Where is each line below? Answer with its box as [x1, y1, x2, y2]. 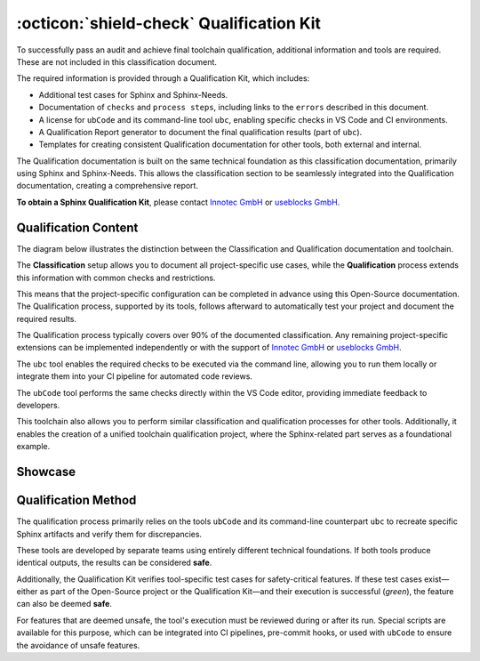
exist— [423, 574, 450, 584]
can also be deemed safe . [16, 599, 113, 609]
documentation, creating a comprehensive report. [16, 181, 199, 191]
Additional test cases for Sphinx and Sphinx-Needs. [38, 89, 228, 100]
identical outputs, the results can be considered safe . [16, 557, 212, 568]
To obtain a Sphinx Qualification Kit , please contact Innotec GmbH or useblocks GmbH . [16, 197, 340, 207]
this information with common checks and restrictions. [16, 272, 216, 283]
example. [16, 441, 51, 452]
